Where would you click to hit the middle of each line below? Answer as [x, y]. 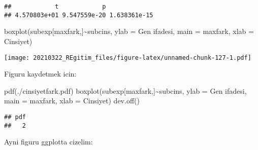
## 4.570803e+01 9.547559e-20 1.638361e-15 [79, 15]
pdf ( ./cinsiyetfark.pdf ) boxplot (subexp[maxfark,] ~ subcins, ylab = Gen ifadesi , [125, 90]
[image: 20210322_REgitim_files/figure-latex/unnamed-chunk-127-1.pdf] [128, 58]
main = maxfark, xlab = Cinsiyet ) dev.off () [72, 101]
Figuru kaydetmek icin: [40, 74]
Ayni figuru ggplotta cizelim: [49, 142]
